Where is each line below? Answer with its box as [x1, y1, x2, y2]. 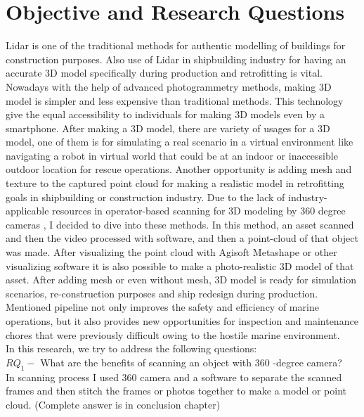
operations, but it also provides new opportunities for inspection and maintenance [6, 314, 358, 328]
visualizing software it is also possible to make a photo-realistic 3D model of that [6, 258, 354, 273]
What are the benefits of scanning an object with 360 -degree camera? [40, 354, 342, 369]
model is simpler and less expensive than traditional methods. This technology [6, 93, 344, 108]
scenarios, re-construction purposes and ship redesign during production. [6, 286, 318, 300]
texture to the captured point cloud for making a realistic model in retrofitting [6, 176, 344, 191]
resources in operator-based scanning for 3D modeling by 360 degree [52, 203, 346, 218]
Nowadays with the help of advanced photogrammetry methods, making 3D [6, 79, 332, 94]
